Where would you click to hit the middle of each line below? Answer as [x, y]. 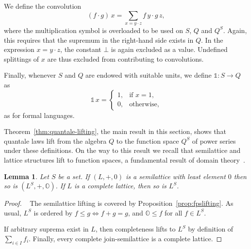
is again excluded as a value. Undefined [169, 49]
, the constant [81, 49]
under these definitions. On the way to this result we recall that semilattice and [122, 150]
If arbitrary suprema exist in [46, 229]
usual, [13, 212]
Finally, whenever [30, 75]
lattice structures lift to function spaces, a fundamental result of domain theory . [125, 159]
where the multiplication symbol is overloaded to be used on [93, 30]
